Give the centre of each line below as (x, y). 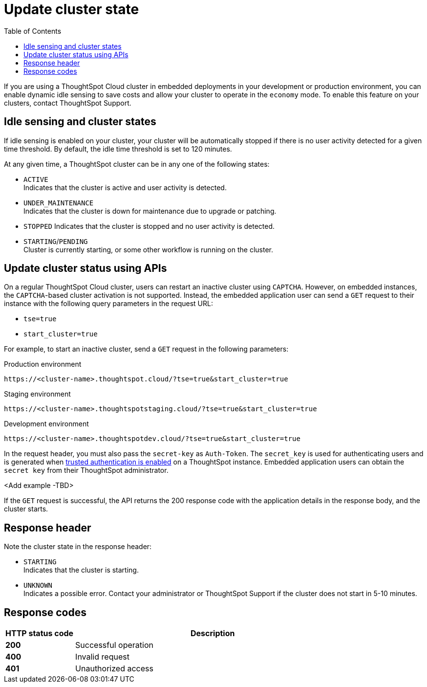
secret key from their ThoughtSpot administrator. (86, 470)
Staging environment (37, 394)
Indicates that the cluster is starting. (81, 570)
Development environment (46, 424)
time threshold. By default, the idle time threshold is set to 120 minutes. (118, 149)
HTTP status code (40, 633)
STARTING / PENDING (56, 241)
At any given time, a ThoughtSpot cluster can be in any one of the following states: (137, 164)
